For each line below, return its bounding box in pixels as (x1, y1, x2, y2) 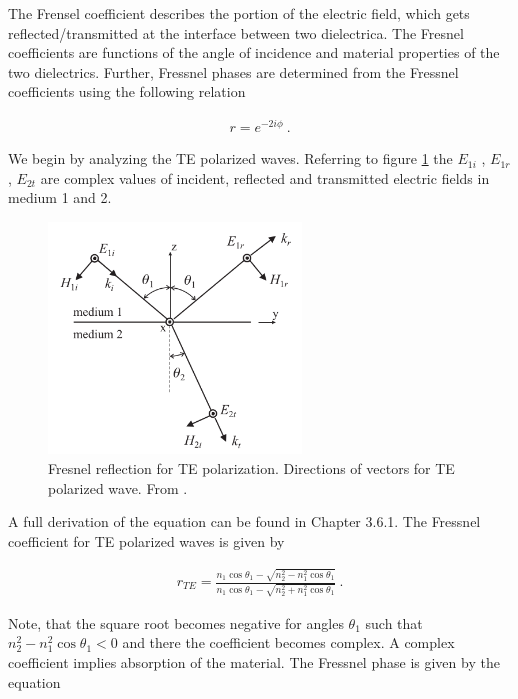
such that (365, 612, 423, 633)
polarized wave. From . (48, 477, 188, 498)
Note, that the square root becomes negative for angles (8, 612, 344, 633)
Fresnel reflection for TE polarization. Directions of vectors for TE (48, 457, 455, 478)
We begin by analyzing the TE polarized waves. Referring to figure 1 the (8, 148, 453, 169)
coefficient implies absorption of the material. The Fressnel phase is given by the (8, 651, 500, 672)
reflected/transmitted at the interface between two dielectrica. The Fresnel (8, 22, 464, 43)
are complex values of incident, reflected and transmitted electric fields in (40, 167, 490, 188)
